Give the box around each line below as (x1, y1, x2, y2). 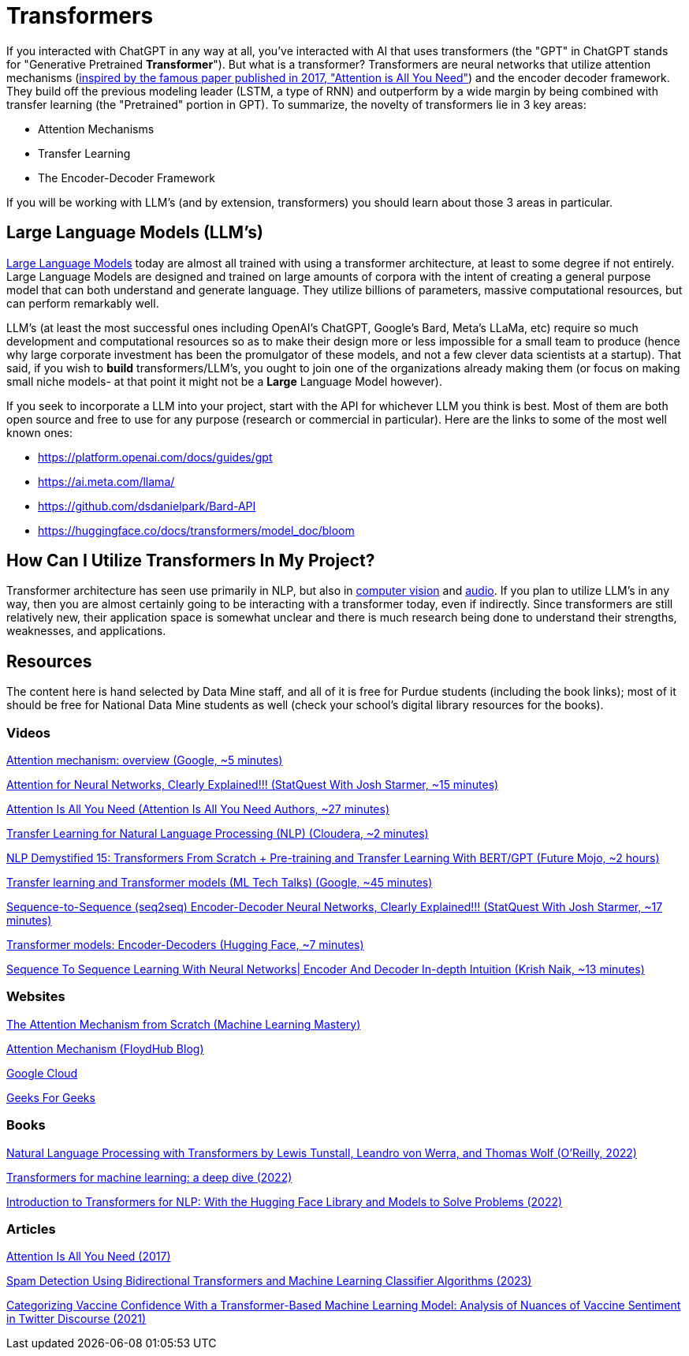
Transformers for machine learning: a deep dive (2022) (6, 1170, 292, 1184)
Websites (6, 988, 65, 1005)
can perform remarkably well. (6, 296, 159, 310)
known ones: (6, 425, 73, 439)
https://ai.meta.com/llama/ (38, 474, 175, 488)
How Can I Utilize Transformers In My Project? (6, 551, 375, 571)
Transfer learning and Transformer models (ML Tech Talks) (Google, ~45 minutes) (6, 876, 433, 890)
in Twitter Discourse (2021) (6, 1312, 147, 1326)
